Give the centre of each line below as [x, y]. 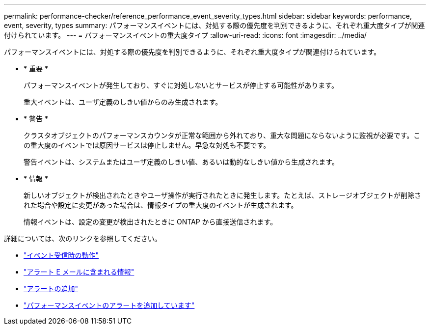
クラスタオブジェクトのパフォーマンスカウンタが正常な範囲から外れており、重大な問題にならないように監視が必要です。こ [222, 135]
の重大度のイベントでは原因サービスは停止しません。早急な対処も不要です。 [147, 145]
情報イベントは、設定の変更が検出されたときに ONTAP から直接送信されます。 [150, 222]
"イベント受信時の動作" [61, 255]
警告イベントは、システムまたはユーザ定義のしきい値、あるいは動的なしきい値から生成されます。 [181, 162]
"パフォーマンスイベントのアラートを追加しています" [109, 305]
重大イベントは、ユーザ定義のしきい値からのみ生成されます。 [123, 102]
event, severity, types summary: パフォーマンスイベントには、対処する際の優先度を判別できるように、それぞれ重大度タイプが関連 [215, 25]
